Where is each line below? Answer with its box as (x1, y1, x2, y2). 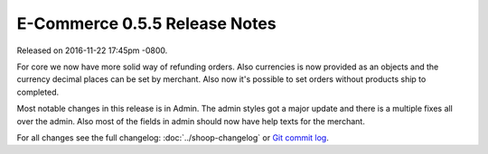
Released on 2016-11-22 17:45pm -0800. (16, 45, 168, 56)
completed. (16, 86, 59, 97)
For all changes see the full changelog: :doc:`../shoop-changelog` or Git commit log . (16, 131, 329, 143)
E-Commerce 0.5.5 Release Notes (16, 14, 277, 33)
